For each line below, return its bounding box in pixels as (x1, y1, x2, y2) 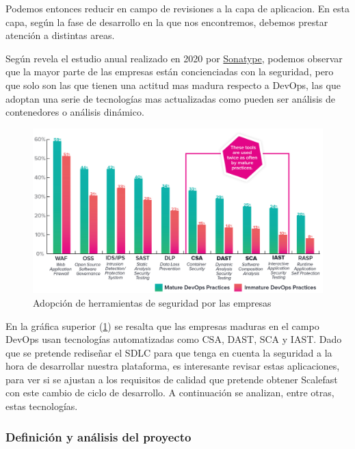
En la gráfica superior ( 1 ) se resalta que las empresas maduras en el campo (5, 318, 319, 333)
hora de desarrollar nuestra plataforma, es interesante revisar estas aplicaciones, (5, 359, 340, 373)
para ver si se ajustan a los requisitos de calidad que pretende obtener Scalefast (5, 372, 338, 386)
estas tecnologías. (5, 399, 78, 413)
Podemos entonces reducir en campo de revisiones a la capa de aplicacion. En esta (5, 1, 350, 15)
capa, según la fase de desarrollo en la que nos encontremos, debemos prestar (5, 14, 328, 29)
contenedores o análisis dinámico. (5, 105, 144, 119)
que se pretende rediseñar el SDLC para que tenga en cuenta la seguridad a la (5, 345, 332, 359)
